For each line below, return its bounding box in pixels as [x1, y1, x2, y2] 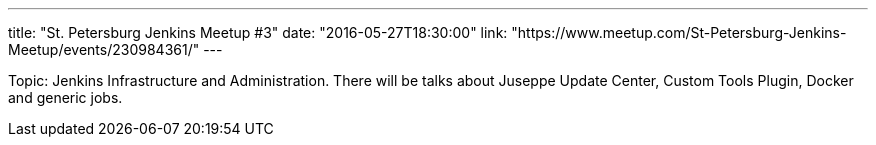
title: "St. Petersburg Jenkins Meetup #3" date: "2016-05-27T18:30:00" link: [8, 24, 508, 41]
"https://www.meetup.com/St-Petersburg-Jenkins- [511, 24, 847, 41]
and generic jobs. [8, 89, 123, 106]
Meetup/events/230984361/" [8, 41, 200, 58]
